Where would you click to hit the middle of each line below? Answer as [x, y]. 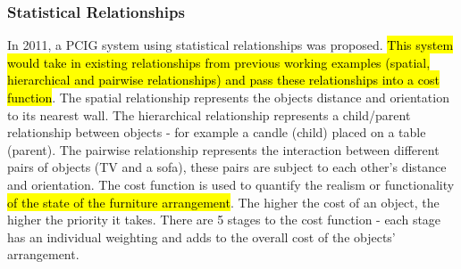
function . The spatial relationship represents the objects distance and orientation [228, 97]
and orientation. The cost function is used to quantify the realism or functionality [231, 184]
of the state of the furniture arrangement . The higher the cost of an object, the [223, 202]
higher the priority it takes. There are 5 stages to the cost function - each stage [224, 220]
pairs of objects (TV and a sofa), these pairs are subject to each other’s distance [227, 167]
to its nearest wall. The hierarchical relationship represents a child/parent [209, 114]
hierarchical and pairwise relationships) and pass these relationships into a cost [223, 80]
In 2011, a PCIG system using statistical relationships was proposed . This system [230, 45]
